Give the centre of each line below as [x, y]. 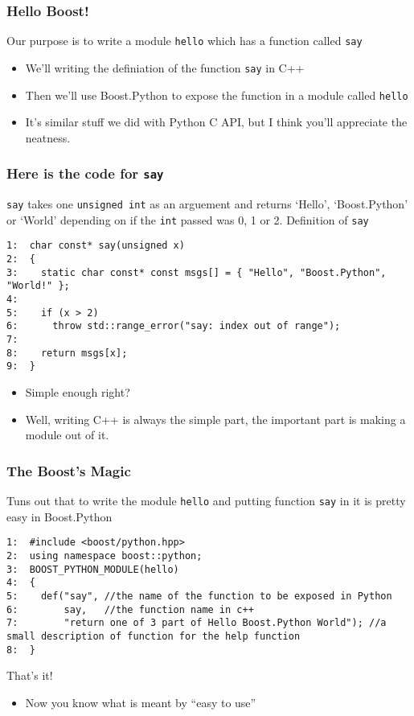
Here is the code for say [85, 173]
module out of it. [67, 435]
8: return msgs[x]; [67, 353]
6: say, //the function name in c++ [130, 609]
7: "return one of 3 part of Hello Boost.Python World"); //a [197, 623]
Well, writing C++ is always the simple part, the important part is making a [215, 419]
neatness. [48, 137]
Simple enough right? [78, 392]
